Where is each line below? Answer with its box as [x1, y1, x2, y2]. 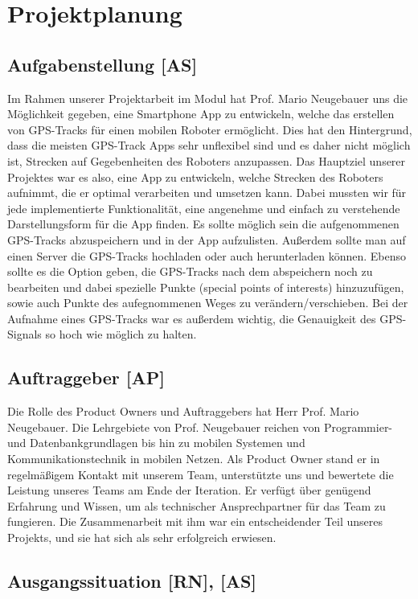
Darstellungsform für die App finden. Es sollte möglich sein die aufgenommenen [7, 215, 400, 232]
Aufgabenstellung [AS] [7, 51, 198, 76]
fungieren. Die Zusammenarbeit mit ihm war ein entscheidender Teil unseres [7, 513, 383, 530]
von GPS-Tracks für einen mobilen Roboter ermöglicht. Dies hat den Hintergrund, [7, 121, 412, 137]
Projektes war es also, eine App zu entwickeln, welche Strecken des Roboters [7, 168, 383, 185]
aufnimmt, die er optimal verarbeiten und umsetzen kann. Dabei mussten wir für [7, 184, 407, 201]
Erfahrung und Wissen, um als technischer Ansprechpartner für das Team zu [7, 497, 386, 514]
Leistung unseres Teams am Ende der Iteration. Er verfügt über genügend [7, 482, 371, 498]
